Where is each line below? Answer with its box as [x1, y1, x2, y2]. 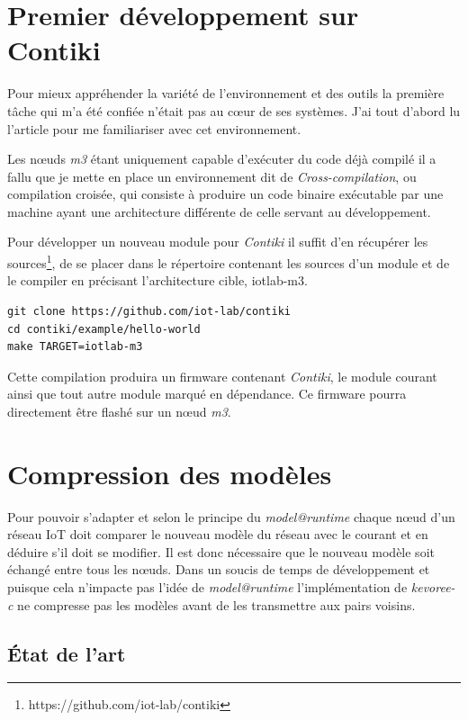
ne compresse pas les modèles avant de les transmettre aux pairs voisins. [17, 595, 416, 614]
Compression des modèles [7, 454, 332, 491]
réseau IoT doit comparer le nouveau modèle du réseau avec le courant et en [7, 525, 428, 544]
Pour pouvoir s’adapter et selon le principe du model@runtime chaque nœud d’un [7, 507, 455, 526]
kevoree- [410, 577, 455, 596]
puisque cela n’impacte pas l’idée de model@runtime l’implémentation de [7, 577, 408, 596]
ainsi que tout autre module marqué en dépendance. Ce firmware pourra [7, 384, 407, 403]
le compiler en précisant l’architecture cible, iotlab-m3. [7, 271, 308, 290]
